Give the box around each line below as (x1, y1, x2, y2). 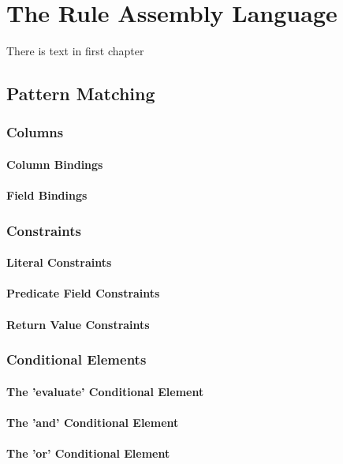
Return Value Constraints (6, 316, 150, 332)
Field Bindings (6, 187, 88, 204)
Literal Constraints (6, 254, 112, 271)
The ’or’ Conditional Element (6, 444, 170, 461)
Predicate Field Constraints (6, 285, 160, 301)
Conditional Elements (6, 350, 147, 369)
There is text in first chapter (6, 43, 144, 59)
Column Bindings (6, 155, 103, 172)
